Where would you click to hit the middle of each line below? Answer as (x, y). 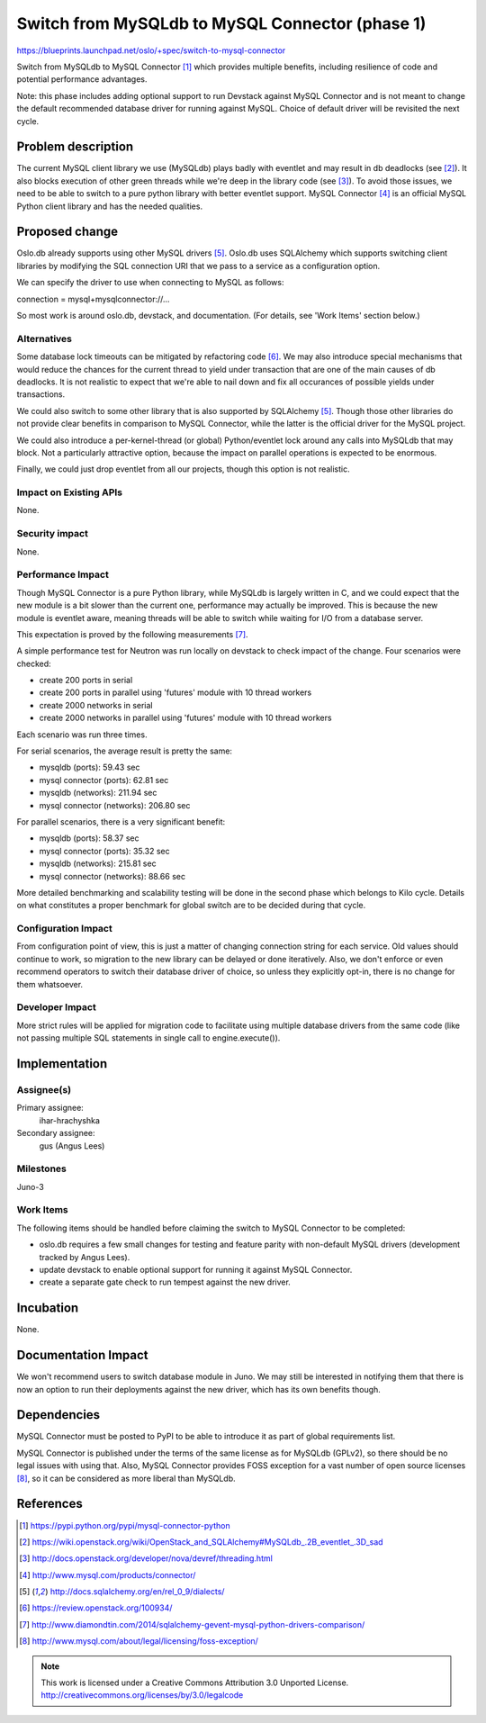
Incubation (48, 1308)
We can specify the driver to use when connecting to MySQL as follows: (150, 283)
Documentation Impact (82, 1355)
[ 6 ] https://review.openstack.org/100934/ (96, 1608)
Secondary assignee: (56, 1133)
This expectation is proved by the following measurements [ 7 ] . (132, 634)
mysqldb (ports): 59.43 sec (90, 767)
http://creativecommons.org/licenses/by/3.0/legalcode (142, 1695)
